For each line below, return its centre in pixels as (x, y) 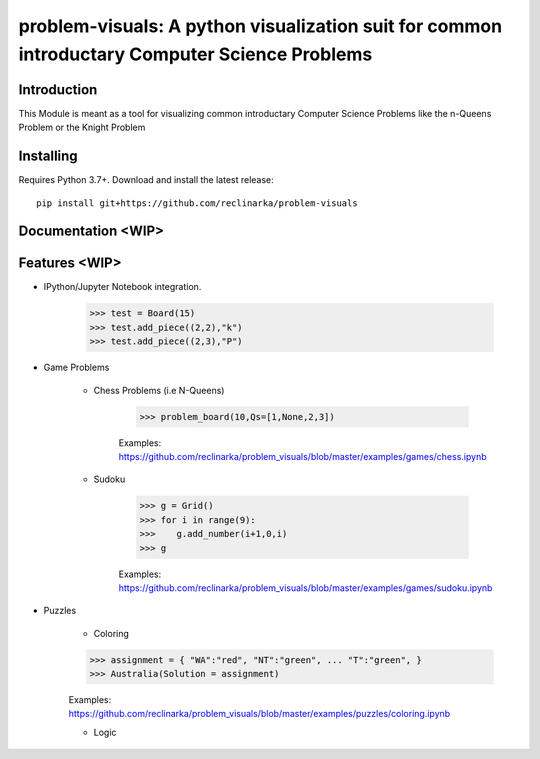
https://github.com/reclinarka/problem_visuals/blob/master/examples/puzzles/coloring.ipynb (259, 714)
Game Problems (76, 367)
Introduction (58, 89)
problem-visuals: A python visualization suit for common (260, 26)
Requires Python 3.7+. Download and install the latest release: (146, 180)
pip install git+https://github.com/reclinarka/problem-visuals (197, 203)
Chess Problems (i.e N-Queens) (159, 390)
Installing (48, 156)
